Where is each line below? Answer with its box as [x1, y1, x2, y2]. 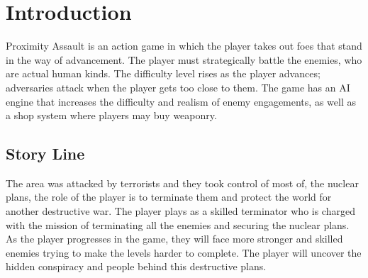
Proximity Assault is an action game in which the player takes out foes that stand [6, 38, 362, 53]
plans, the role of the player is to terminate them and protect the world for [6, 189, 332, 204]
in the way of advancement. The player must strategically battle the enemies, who [6, 52, 362, 67]
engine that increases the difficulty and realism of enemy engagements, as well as [6, 94, 356, 109]
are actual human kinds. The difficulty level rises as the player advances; [6, 66, 320, 81]
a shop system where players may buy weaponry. [6, 108, 217, 123]
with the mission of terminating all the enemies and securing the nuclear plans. [6, 217, 350, 232]
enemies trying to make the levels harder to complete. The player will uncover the [6, 245, 362, 260]
